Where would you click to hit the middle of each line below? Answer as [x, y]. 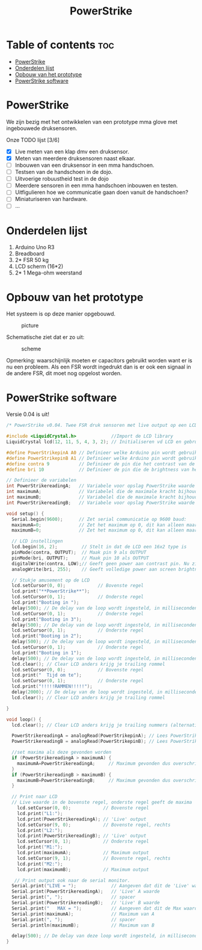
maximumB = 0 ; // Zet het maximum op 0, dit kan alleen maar [105, 530]
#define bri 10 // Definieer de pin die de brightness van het [103, 470]
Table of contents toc [60, 45]
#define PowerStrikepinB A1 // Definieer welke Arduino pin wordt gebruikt [103, 458]
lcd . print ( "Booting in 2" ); [47, 636]
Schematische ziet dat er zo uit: [45, 337]
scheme [31, 349]
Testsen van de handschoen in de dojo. [64, 172]
